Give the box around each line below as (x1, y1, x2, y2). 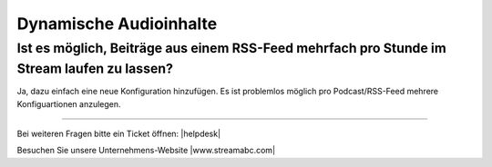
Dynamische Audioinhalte (16, 14, 218, 34)
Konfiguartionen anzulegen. (16, 98, 122, 109)
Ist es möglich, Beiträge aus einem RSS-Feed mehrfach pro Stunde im (16, 40, 446, 56)
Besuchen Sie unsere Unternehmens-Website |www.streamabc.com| (16, 145, 276, 156)
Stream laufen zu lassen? (16, 60, 173, 77)
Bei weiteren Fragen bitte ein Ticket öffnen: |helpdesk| (16, 128, 221, 140)
